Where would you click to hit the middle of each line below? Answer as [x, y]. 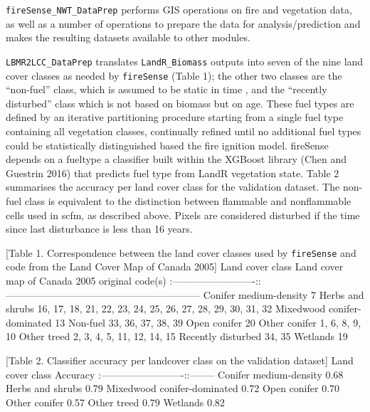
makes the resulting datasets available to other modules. [128, 37]
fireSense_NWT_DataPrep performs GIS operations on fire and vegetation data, [179, 9]
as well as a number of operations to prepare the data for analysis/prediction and [183, 23]
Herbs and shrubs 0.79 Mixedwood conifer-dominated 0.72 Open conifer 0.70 [173, 388]
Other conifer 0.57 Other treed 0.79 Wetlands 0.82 [115, 402]
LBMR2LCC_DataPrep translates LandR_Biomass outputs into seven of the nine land [185, 61]
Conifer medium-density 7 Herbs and [284, 294]
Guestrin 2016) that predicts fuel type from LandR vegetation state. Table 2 [173, 173]
